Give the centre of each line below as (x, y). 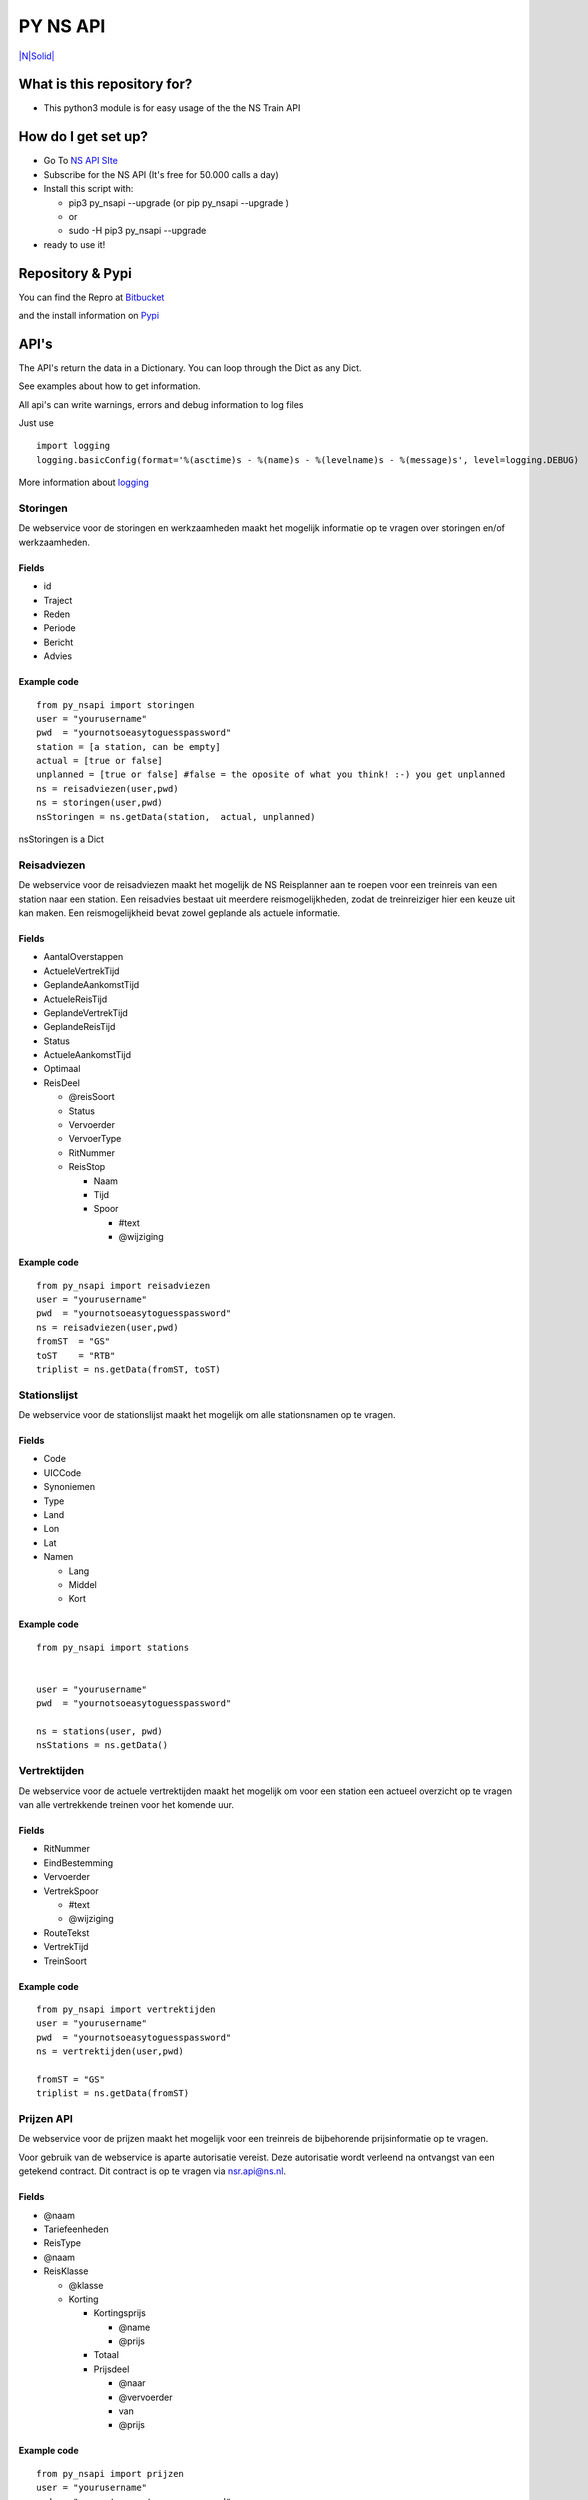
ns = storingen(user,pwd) (100, 803)
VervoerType (95, 1139)
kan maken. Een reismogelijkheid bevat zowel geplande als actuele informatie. (179, 912)
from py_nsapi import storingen (115, 704)
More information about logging (84, 482)
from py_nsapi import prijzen (110, 2473)
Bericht (58, 642)
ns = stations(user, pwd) (100, 1731)
